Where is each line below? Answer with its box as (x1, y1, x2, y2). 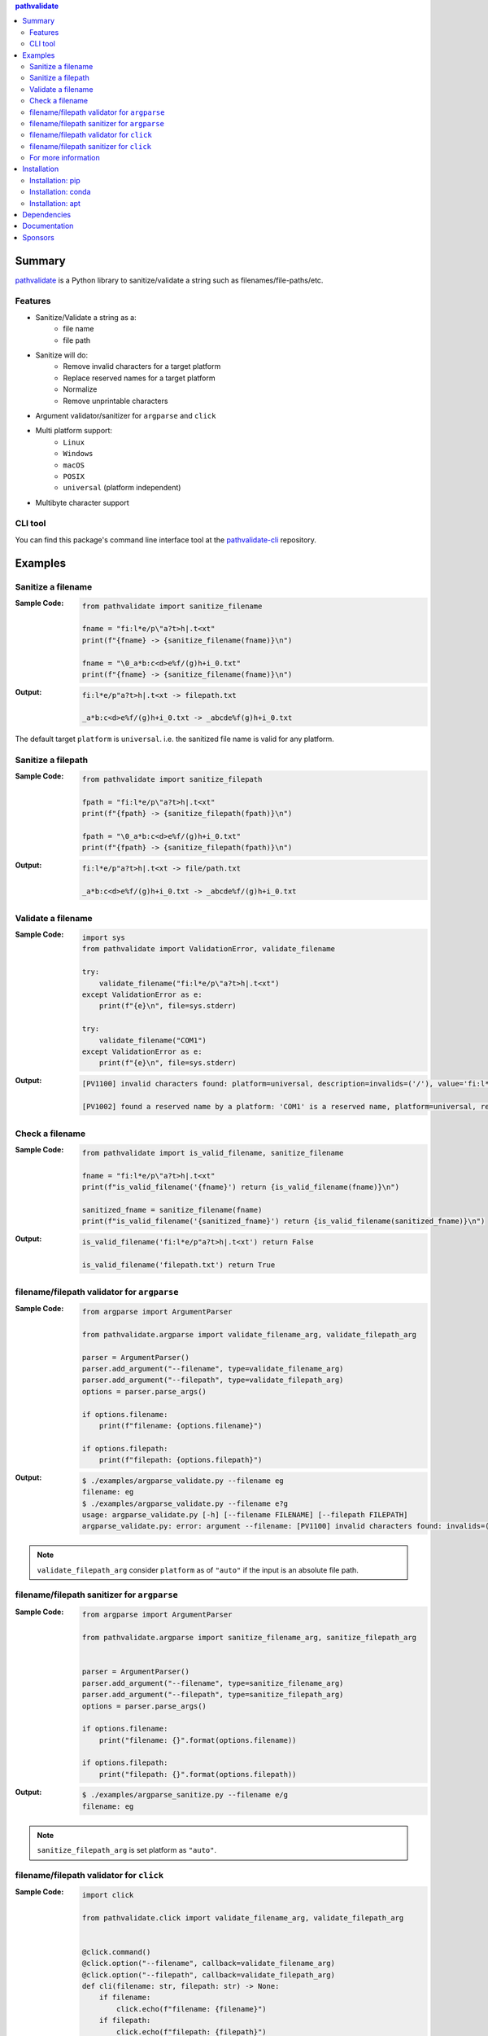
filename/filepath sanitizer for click (29, 141, 152, 151)
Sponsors (22, 232, 54, 242)
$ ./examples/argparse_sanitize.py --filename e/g (81, 1790, 289, 1800)
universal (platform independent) (63, 483, 181, 493)
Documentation (22, 221, 74, 231)
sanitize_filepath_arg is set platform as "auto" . (37, 1845, 217, 1855)
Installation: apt (29, 198, 81, 208)
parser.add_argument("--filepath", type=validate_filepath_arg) (81, 1376, 344, 1384)
